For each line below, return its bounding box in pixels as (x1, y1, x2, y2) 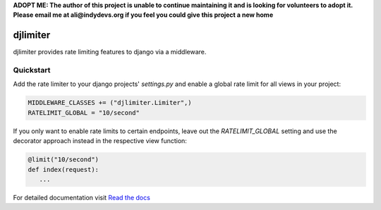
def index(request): (28, 166, 99, 173)
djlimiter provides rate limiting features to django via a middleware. (13, 48, 207, 56)
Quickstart (13, 66, 51, 75)
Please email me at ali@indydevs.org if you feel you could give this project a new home (13, 11, 274, 19)
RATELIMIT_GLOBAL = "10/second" (28, 109, 140, 116)
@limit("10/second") (28, 156, 99, 163)
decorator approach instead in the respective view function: (13, 137, 187, 145)
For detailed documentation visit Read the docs (13, 193, 151, 202)
